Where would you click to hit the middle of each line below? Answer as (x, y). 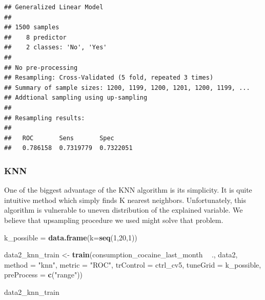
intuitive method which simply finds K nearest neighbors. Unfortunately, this (125, 200)
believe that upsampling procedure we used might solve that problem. (114, 220)
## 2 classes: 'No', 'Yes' (56, 48)
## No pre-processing (41, 68)
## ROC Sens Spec (59, 138)
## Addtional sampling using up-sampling (76, 98)
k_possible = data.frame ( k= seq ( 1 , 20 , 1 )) (71, 237)
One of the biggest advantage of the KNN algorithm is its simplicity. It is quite (128, 190)
